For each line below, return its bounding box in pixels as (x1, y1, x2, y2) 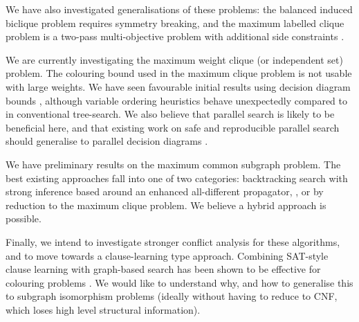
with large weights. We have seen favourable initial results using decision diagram (6, 79, 351, 93)
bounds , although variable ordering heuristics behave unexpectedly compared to (6, 93, 347, 107)
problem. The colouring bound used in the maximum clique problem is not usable (6, 66, 352, 80)
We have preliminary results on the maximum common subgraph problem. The (6, 156, 341, 171)
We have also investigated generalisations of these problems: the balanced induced (6, 2, 353, 16)
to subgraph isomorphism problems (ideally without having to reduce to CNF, (6, 289, 338, 303)
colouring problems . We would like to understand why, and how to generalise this (6, 275, 353, 289)
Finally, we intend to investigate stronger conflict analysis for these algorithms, (6, 234, 340, 249)
